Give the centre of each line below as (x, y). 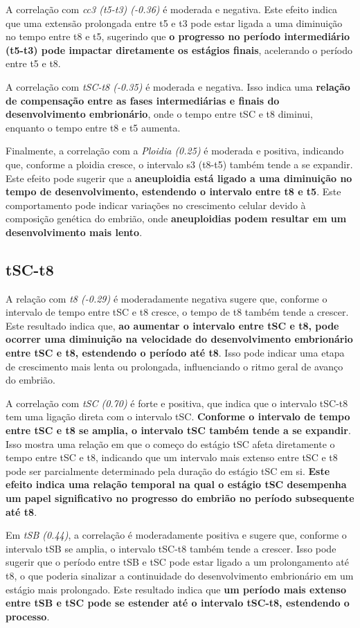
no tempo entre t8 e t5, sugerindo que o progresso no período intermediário (178, 36)
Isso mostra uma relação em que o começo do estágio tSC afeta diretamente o (170, 443)
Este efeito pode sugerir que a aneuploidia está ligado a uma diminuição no (179, 178)
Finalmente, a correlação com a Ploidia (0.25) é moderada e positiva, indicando (175, 151)
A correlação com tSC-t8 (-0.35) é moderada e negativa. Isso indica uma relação (178, 86)
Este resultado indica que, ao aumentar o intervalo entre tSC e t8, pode (172, 325)
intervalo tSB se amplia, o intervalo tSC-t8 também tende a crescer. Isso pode (171, 548)
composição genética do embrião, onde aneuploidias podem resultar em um (176, 218)
